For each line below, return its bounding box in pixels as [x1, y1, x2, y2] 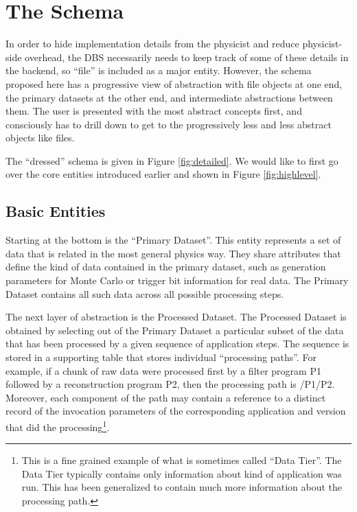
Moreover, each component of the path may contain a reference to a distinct [5, 390, 326, 404]
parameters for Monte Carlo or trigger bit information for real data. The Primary [5, 273, 349, 288]
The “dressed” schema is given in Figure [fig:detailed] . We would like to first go [5, 153, 338, 167]
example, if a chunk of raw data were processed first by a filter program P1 [5, 363, 321, 377]
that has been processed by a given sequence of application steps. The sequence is [5, 336, 349, 351]
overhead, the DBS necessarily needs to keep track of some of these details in [25, 49, 349, 64]
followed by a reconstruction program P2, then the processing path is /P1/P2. [5, 377, 335, 391]
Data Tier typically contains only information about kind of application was [21, 466, 342, 480]
